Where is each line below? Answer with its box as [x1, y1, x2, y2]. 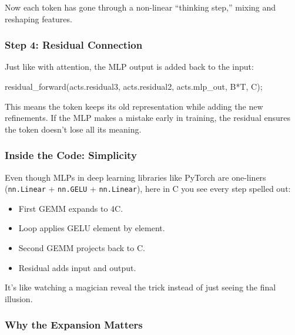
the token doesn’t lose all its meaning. [5, 123, 142, 135]
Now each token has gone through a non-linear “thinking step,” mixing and [5, 1, 276, 13]
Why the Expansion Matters [5, 317, 143, 332]
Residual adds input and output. [18, 261, 136, 273]
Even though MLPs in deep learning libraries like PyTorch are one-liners [5, 171, 266, 183]
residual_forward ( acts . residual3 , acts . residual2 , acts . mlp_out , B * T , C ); [5, 80, 263, 92]
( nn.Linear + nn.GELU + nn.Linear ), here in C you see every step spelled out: [5, 182, 291, 195]
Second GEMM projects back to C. [18, 242, 145, 254]
